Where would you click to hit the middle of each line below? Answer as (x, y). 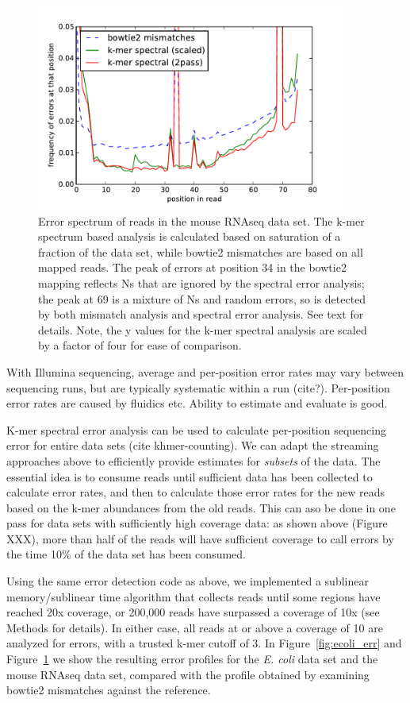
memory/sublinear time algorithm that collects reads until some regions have (194, 596)
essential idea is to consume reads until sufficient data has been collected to (190, 476)
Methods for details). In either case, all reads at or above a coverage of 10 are (195, 627)
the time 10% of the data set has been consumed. (126, 554)
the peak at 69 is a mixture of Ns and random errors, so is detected (202, 298)
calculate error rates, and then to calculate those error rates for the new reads (196, 492)
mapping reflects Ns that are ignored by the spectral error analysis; (201, 282)
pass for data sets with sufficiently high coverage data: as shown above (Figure (197, 523)
